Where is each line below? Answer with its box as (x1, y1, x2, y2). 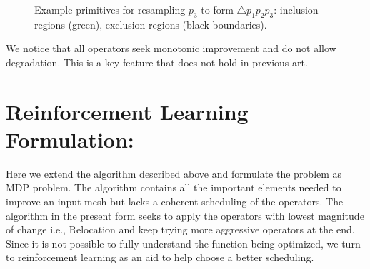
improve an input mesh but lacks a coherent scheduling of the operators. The (6, 194, 344, 209)
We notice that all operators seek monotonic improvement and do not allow (6, 41, 336, 56)
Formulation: (6, 124, 134, 153)
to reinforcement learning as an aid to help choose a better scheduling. (6, 250, 314, 265)
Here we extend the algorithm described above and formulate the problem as (6, 166, 342, 181)
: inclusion (274, 2, 319, 16)
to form (201, 2, 234, 16)
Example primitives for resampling (34, 2, 186, 16)
